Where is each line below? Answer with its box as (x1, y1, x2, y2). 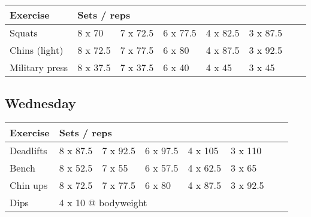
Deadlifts (10, 143, 47, 158)
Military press (10, 60, 68, 74)
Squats (10, 26, 38, 39)
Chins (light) (10, 43, 64, 57)
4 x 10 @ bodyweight (59, 195, 147, 210)
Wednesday (5, 94, 76, 112)
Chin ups (10, 178, 48, 192)
